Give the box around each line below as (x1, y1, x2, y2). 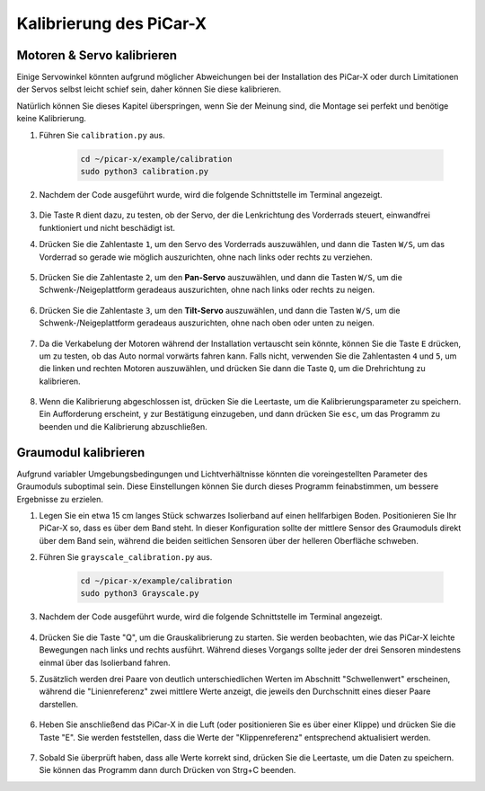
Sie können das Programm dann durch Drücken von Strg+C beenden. (39, 765, 296, 776)
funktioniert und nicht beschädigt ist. (39, 222, 175, 233)
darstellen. (39, 698, 78, 709)
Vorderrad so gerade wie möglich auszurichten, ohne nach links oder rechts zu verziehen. (39, 252, 373, 262)
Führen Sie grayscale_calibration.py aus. (39, 552, 213, 563)
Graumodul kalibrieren (16, 445, 145, 460)
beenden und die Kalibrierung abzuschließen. (39, 421, 208, 431)
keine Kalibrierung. (16, 113, 87, 124)
